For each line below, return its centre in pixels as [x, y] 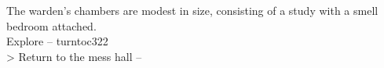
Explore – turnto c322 [57, 41]
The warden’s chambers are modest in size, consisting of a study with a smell [192, 10]
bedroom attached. [51, 25]
